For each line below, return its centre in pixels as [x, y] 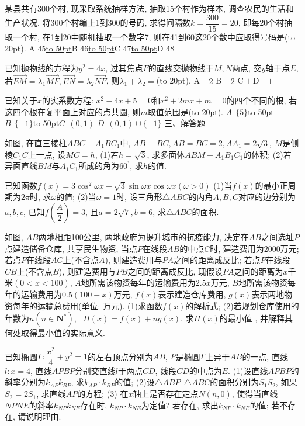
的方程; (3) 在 [103, 394]
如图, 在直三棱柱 [36, 143]
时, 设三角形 [139, 197]
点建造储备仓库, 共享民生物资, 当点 [71, 248]
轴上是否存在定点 [166, 394]
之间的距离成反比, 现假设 [175, 271]
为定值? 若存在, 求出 [180, 405]
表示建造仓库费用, [192, 294]
